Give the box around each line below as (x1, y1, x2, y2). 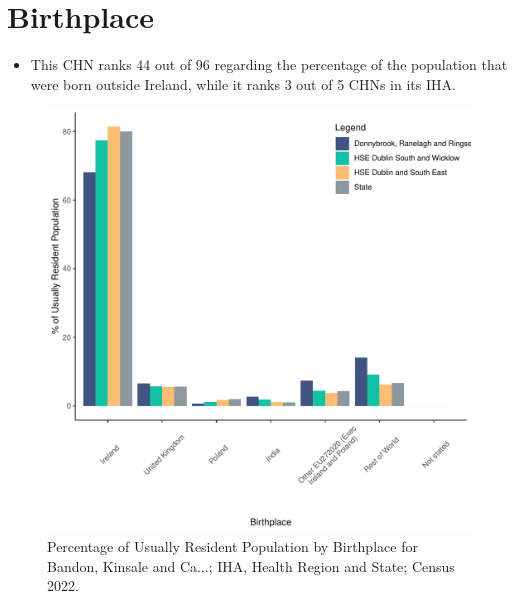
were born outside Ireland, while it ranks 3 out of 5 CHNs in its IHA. (30, 73, 456, 94)
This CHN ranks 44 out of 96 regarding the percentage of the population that (30, 54, 508, 75)
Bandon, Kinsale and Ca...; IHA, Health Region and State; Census (47, 555, 455, 576)
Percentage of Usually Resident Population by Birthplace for (47, 535, 418, 556)
